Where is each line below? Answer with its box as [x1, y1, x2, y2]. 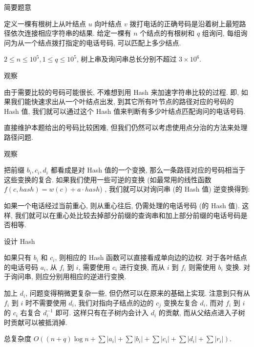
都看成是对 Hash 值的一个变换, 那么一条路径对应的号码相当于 [50, 165, 246, 175]
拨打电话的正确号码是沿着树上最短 [129, 18, 239, 28]
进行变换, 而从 [119, 261, 165, 272]
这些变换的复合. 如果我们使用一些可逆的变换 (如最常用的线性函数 [4, 174, 212, 184]
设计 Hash [4, 236, 35, 246]
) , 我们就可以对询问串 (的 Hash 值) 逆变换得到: [100, 184, 250, 194]
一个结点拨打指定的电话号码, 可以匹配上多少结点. [24, 37, 181, 47]
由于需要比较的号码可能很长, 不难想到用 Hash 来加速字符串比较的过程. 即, [4, 87, 239, 97]
